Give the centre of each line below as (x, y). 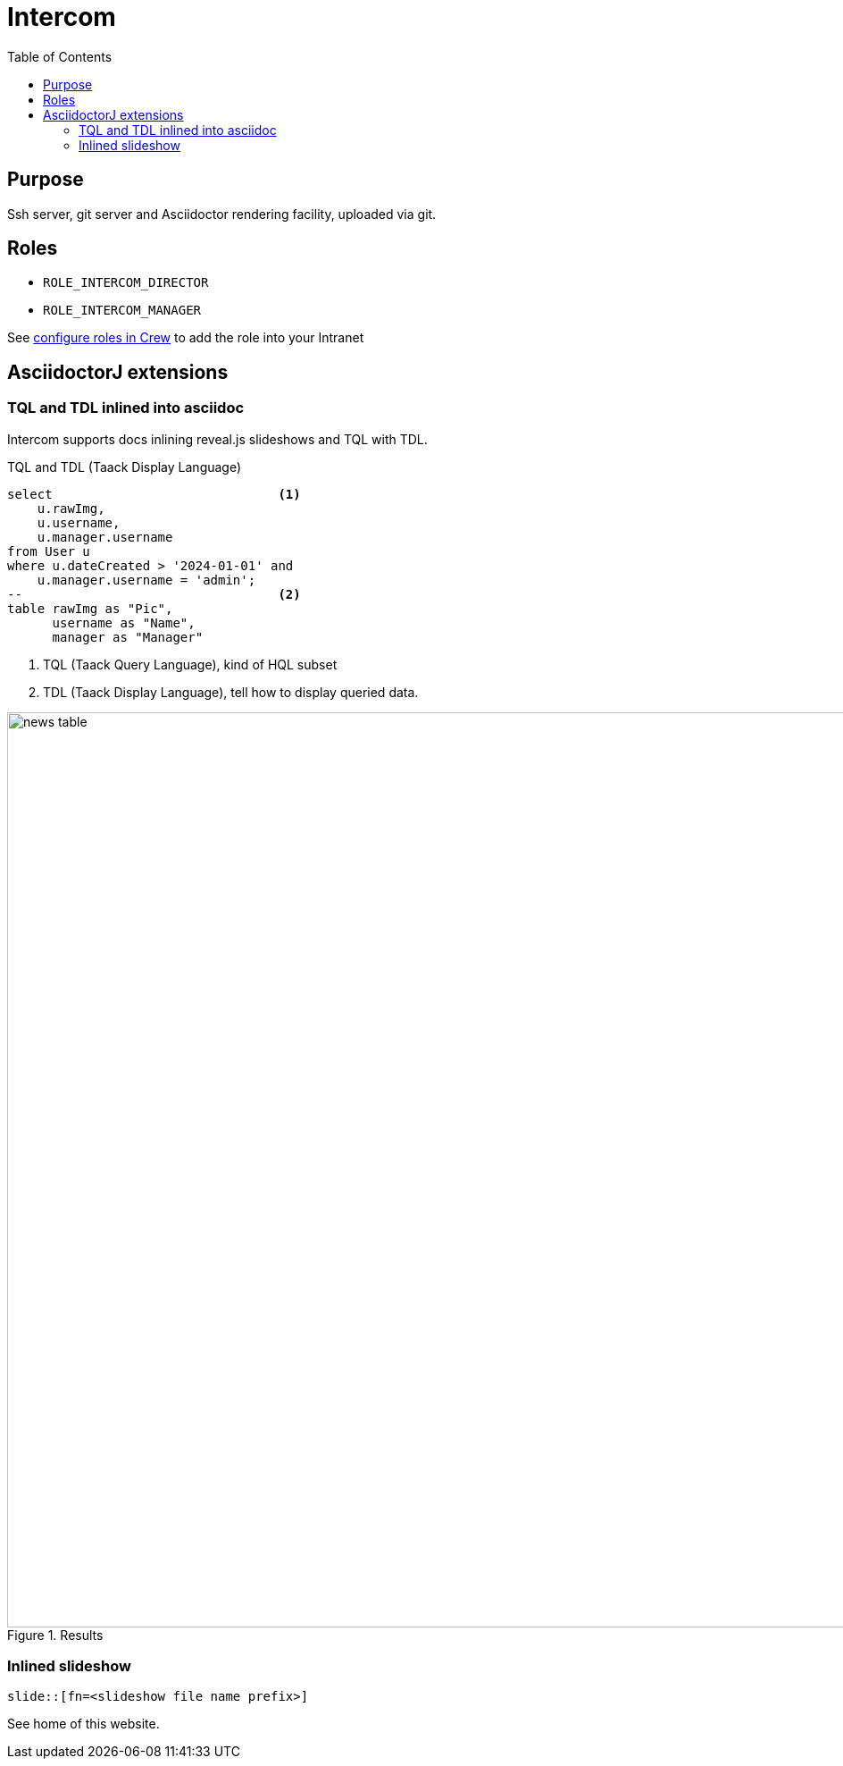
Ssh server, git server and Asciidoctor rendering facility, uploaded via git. (222, 214)
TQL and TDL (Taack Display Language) (125, 467)
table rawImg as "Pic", (90, 608)
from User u (49, 551)
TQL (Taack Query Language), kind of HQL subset (190, 664)
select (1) (154, 494)
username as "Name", (124, 622)
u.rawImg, (71, 508)
